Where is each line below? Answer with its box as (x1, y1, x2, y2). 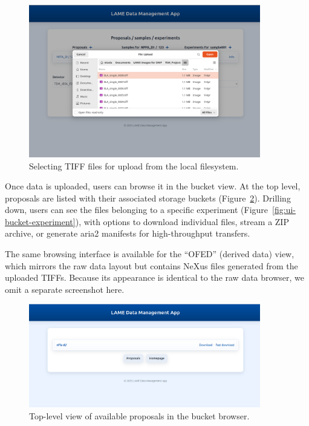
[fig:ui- (272, 203, 296, 216)
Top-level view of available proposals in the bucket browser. (29, 410, 250, 422)
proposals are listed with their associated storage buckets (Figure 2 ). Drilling (5, 191, 291, 204)
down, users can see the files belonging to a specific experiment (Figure (5, 203, 268, 216)
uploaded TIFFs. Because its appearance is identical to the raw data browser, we (5, 271, 304, 284)
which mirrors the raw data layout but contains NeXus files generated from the (5, 259, 298, 272)
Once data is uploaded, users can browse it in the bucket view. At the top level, (5, 180, 301, 192)
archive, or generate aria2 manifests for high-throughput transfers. (5, 227, 250, 240)
